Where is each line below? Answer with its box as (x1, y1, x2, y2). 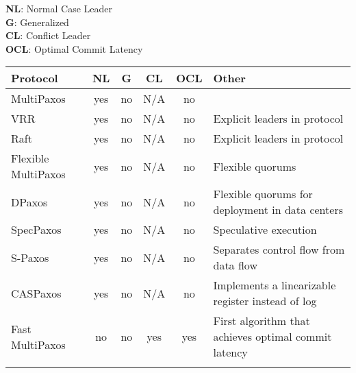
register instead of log (213, 293, 317, 309)
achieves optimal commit (213, 328, 332, 345)
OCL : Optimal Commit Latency (5, 41, 143, 56)
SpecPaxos (11, 221, 62, 238)
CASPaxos (11, 285, 62, 301)
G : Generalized (5, 14, 69, 29)
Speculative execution (213, 221, 317, 238)
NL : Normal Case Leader (5, 1, 113, 15)
